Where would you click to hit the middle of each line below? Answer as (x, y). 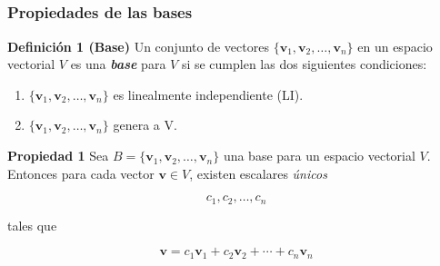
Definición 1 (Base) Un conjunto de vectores (138, 46)
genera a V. (145, 125)
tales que (32, 225)
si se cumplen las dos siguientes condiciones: (304, 64)
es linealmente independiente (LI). (208, 94)
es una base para (118, 64)
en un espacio (395, 46)
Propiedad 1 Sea (58, 156)
